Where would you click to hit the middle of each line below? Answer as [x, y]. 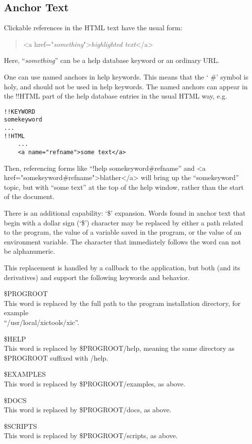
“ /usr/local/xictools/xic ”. [42, 322]
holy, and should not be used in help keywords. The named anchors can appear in [126, 86]
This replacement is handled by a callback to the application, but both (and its [122, 268]
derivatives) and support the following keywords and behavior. [97, 277]
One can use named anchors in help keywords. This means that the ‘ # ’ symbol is [126, 76]
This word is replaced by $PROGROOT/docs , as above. [88, 410]
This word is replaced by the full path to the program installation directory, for [122, 303]
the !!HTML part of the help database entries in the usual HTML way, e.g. [116, 96]
